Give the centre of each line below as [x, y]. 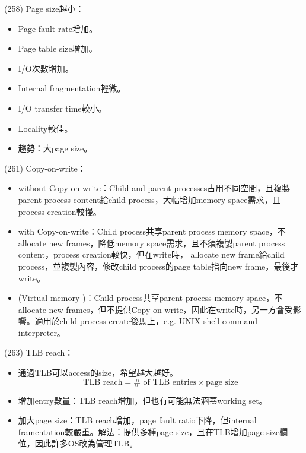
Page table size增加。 [58, 48]
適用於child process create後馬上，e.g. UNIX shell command [146, 321]
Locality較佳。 [45, 128]
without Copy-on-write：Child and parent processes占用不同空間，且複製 [154, 188]
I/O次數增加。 [46, 68]
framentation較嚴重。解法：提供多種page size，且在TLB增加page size [149, 431]
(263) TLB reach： [39, 352]
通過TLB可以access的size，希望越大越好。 [98, 373]
